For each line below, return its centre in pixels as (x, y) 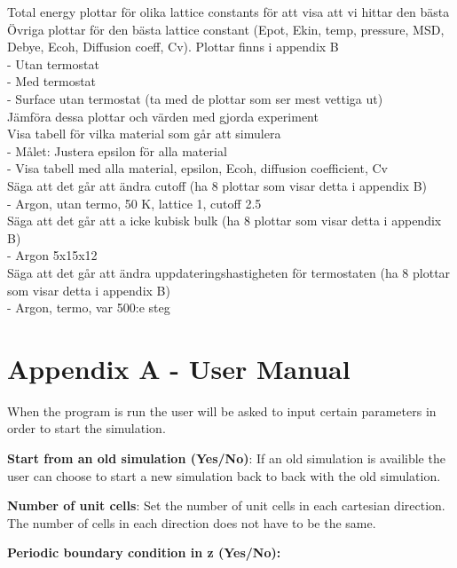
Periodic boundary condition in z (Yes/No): (144, 552)
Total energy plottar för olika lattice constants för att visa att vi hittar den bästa (228, 12)
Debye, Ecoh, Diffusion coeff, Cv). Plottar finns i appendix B (173, 47)
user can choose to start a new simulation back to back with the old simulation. (224, 475)
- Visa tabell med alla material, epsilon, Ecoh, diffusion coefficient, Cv (198, 168)
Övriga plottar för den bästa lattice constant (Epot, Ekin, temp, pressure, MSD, (226, 29)
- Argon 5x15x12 (52, 255)
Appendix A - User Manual (179, 368)
